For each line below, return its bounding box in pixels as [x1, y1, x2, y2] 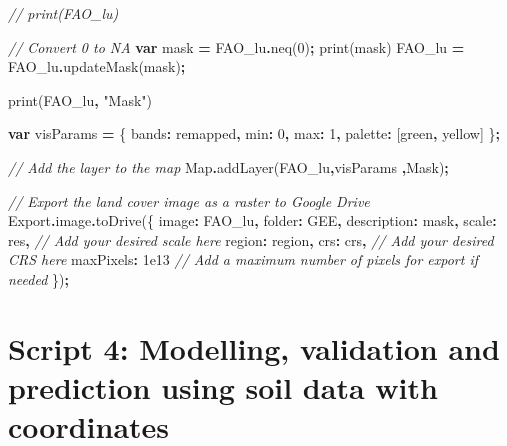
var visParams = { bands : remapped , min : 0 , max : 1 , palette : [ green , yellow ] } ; [8, 123, 500, 144]
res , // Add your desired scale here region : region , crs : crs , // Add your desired [8, 229, 494, 250]
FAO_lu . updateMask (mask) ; [8, 56, 186, 77]
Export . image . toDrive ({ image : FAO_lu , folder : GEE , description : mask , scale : [8, 210, 497, 231]
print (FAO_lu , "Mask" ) [8, 89, 153, 110]
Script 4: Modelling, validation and [8, 327, 500, 368]
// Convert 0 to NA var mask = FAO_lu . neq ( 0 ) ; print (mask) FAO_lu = [8, 36, 465, 57]
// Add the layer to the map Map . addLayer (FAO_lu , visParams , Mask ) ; [8, 156, 449, 177]
